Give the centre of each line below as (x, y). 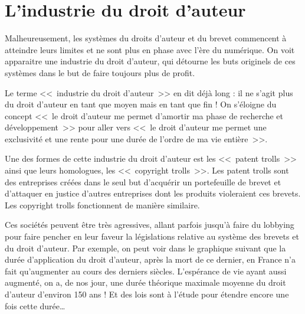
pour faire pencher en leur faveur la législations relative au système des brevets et (152, 236)
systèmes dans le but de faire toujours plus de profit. (100, 72)
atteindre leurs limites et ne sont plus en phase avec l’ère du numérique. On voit (150, 49)
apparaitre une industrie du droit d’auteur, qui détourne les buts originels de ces (150, 61)
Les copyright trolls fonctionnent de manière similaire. (102, 205)
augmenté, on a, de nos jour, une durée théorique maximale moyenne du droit (145, 282)
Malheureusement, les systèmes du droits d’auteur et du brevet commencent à (146, 38)
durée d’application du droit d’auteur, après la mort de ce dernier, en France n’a (150, 259)
